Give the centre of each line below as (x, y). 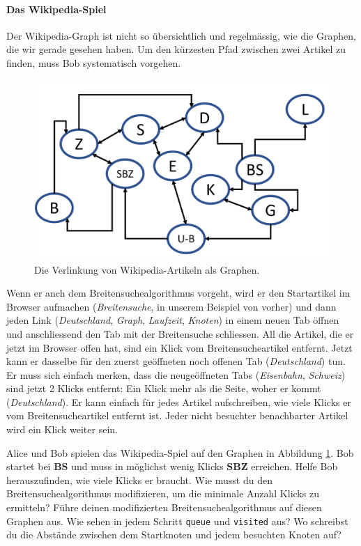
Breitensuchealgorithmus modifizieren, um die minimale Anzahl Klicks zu (163, 493)
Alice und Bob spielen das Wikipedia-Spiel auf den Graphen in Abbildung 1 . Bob (180, 452)
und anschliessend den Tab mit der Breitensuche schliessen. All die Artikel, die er (180, 333)
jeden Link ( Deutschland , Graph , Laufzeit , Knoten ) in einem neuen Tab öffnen (173, 320)
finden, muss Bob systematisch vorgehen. (94, 62)
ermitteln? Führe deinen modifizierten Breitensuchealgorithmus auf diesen (164, 507)
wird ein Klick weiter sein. (62, 429)
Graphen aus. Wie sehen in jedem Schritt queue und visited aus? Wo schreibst (177, 521)
